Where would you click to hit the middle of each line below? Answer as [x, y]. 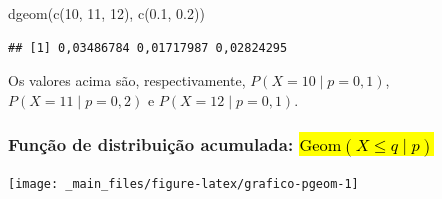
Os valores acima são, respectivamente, [127, 80]
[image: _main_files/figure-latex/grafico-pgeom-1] [183, 184]
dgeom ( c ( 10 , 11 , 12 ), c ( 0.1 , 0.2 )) [106, 13]
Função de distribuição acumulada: [151, 144]
